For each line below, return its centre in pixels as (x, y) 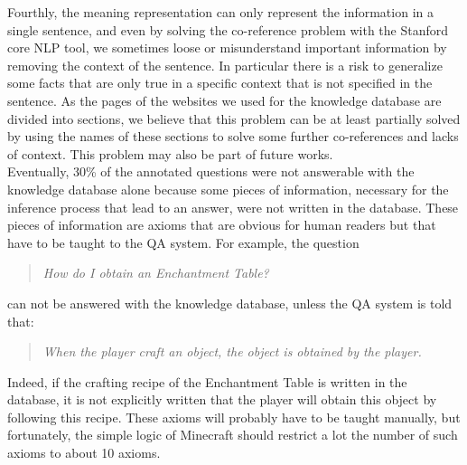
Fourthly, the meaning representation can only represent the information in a (220, 12)
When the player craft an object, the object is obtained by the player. (232, 351)
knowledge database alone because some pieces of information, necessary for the (228, 189)
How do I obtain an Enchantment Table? (156, 273)
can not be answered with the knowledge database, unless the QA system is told (230, 303)
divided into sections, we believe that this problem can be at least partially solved (234, 118)
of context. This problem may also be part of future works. (170, 153)
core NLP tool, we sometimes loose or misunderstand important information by (227, 47)
